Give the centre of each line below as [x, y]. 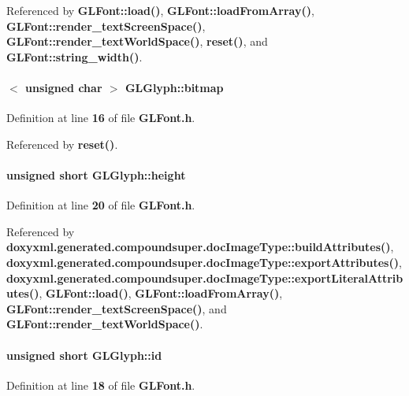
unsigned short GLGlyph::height [96, 174]
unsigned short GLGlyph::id [84, 355]
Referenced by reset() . [62, 144]
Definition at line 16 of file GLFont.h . [101, 118]
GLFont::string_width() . [74, 56]
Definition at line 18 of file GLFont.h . [101, 385]
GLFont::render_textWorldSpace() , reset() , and [137, 41]
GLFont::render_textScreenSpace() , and [117, 308]
